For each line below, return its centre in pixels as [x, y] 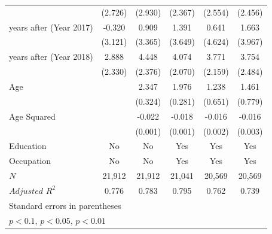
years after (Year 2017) [51, 27]
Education [28, 146]
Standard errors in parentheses [65, 205]
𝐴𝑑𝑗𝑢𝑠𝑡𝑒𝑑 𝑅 [31, 191]
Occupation [30, 161]
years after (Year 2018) [51, 57]
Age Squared [32, 116]
